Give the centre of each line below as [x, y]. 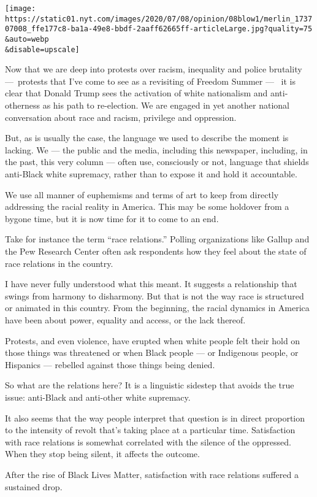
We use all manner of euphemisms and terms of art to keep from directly [142, 194]
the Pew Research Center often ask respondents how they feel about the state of [156, 251]
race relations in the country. [59, 263]
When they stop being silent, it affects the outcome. [102, 454]
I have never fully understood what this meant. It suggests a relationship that [151, 284]
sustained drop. [34, 486]
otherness [22, 105]
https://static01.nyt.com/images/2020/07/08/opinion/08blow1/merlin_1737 [159, 19]
